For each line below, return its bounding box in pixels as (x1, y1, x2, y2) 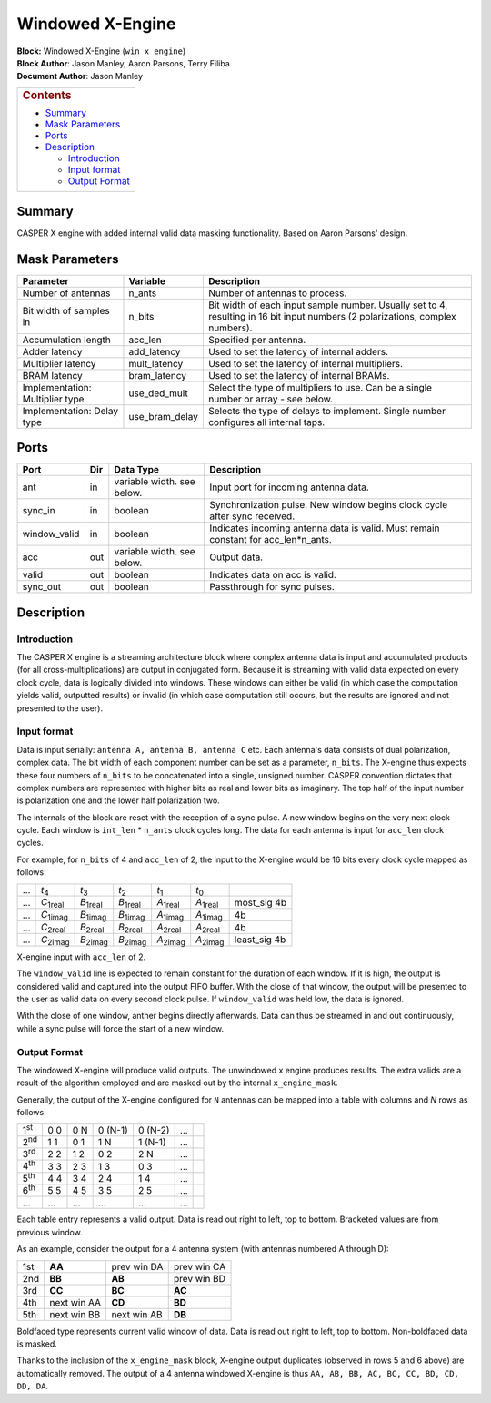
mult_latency (128, 357, 184, 370)
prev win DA (111, 1260, 164, 1273)
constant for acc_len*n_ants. (209, 534, 332, 546)
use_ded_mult (128, 387, 188, 400)
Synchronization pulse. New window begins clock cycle (209, 499, 448, 512)
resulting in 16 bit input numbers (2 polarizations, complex (207, 310, 456, 322)
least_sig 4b (234, 933, 286, 946)
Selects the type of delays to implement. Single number (207, 404, 446, 417)
